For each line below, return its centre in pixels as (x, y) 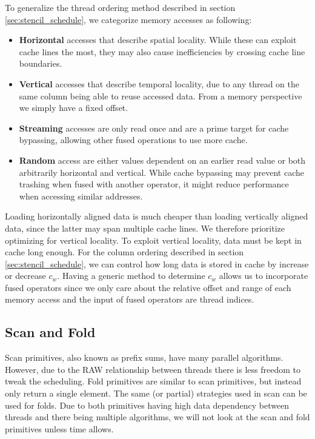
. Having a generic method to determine (131, 276)
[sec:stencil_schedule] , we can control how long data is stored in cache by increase (157, 263)
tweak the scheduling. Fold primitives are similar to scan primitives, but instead (153, 381)
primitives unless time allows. (59, 428)
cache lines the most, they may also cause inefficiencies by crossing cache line (162, 51)
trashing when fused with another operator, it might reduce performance (154, 184)
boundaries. (41, 63)
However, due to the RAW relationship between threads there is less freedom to (153, 369)
